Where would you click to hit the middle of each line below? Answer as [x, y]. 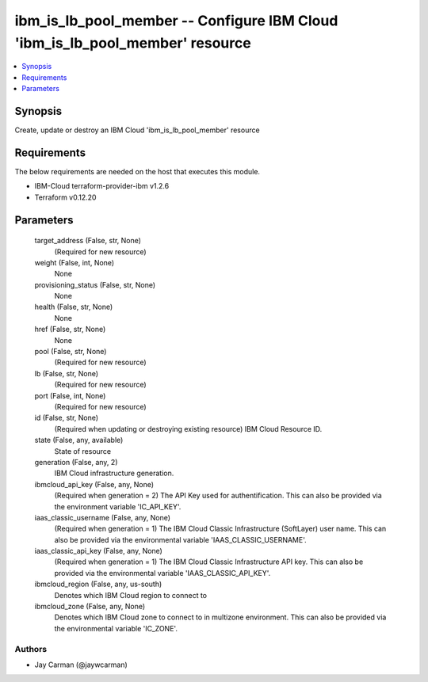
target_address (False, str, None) [88, 241]
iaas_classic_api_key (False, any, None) [98, 551]
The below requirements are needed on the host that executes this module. [138, 171]
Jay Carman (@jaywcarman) [81, 665]
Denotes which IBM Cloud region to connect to [131, 595]
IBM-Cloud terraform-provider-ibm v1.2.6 [102, 186]
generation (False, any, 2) [76, 462]
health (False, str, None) [74, 307]
